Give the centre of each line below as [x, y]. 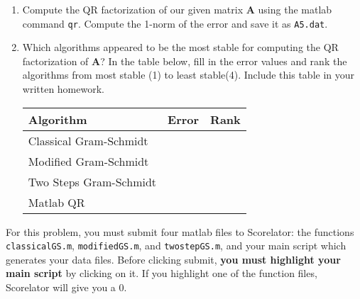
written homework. [63, 89]
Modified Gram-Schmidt [88, 161]
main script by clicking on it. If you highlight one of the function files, [162, 273]
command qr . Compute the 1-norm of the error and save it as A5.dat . [175, 23]
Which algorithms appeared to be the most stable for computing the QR [180, 47]
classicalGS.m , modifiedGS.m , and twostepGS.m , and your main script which [176, 246]
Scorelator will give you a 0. [66, 287]
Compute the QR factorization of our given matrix [133, 9]
